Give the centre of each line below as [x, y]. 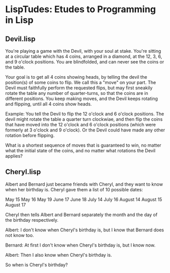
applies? [14, 156]
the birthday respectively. [32, 220]
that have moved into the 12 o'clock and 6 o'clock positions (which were [81, 125]
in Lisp [20, 20]
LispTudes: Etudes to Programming [81, 9]
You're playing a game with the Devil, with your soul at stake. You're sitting [83, 51]
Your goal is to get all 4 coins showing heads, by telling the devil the [76, 77]
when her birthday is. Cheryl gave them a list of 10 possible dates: [74, 189]
